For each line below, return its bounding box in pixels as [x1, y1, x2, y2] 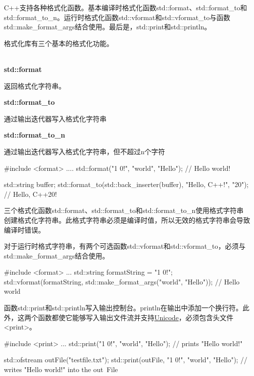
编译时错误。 [4, 224, 45, 235]
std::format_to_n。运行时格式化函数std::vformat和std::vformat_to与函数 [4, 12, 231, 22]
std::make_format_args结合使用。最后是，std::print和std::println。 [4, 22, 212, 32]
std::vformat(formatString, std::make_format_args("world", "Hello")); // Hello [4, 276, 240, 286]
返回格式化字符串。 [4, 80, 65, 91]
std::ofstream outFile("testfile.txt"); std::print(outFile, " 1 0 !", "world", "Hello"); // [4, 354, 248, 365]
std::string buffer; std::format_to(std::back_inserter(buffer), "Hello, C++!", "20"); [4, 179, 249, 189]
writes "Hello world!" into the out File [4, 364, 118, 375]
